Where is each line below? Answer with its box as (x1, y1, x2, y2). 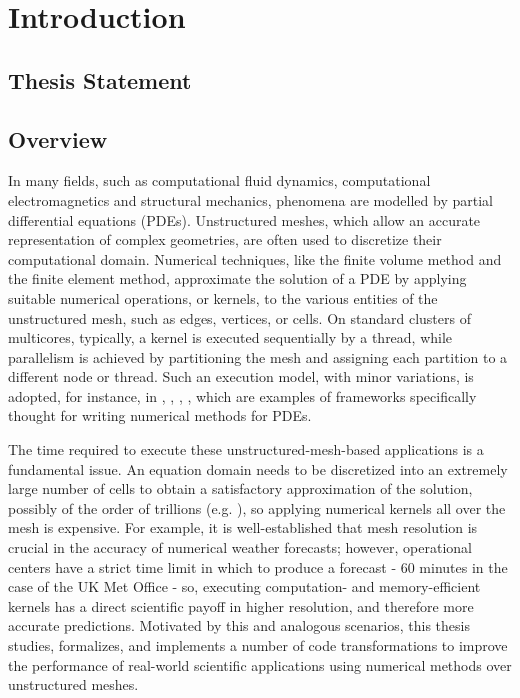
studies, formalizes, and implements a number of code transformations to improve (8, 635, 508, 656)
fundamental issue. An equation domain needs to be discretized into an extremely (8, 458, 508, 479)
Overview (8, 123, 108, 154)
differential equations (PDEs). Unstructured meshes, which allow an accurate (8, 209, 481, 230)
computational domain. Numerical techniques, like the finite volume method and (8, 248, 502, 269)
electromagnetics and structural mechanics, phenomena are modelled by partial (8, 189, 493, 210)
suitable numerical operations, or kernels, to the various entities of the (8, 287, 438, 308)
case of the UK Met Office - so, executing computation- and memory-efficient (8, 576, 481, 597)
